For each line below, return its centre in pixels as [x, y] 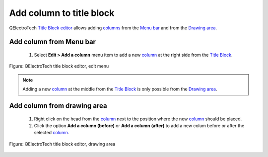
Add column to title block [62, 13]
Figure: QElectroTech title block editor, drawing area [62, 144]
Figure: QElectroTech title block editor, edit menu [59, 66]
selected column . [52, 133]
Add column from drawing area [58, 106]
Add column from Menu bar [53, 42]
